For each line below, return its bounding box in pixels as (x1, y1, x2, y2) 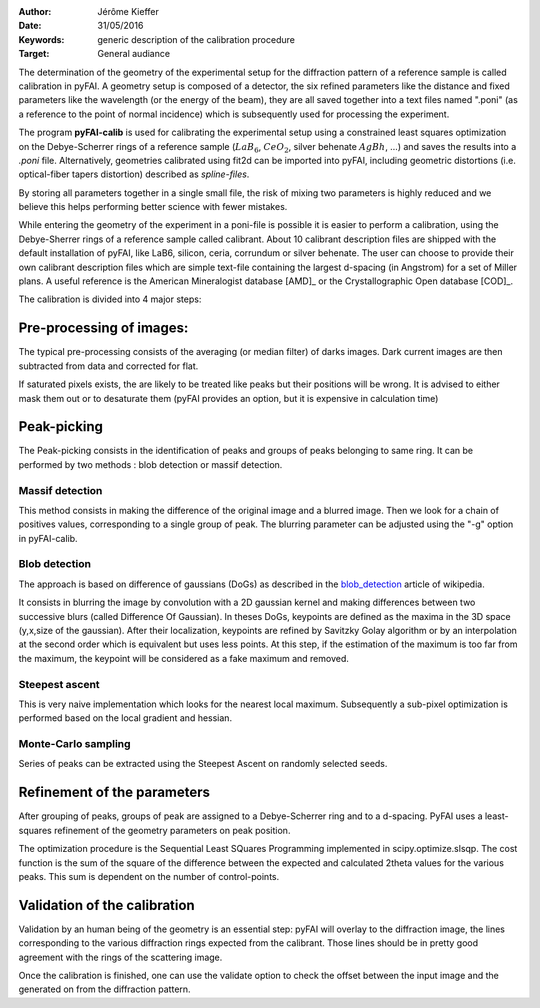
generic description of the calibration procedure (97, 33, 295, 45)
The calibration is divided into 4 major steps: (18, 293, 202, 305)
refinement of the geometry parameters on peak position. (53, 824, 291, 836)
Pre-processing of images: (18, 320, 189, 337)
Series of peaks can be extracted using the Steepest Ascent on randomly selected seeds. (18, 758, 388, 770)
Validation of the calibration (18, 896, 195, 914)
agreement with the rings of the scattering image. (18, 951, 223, 963)
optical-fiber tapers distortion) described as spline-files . (18, 168, 250, 180)
